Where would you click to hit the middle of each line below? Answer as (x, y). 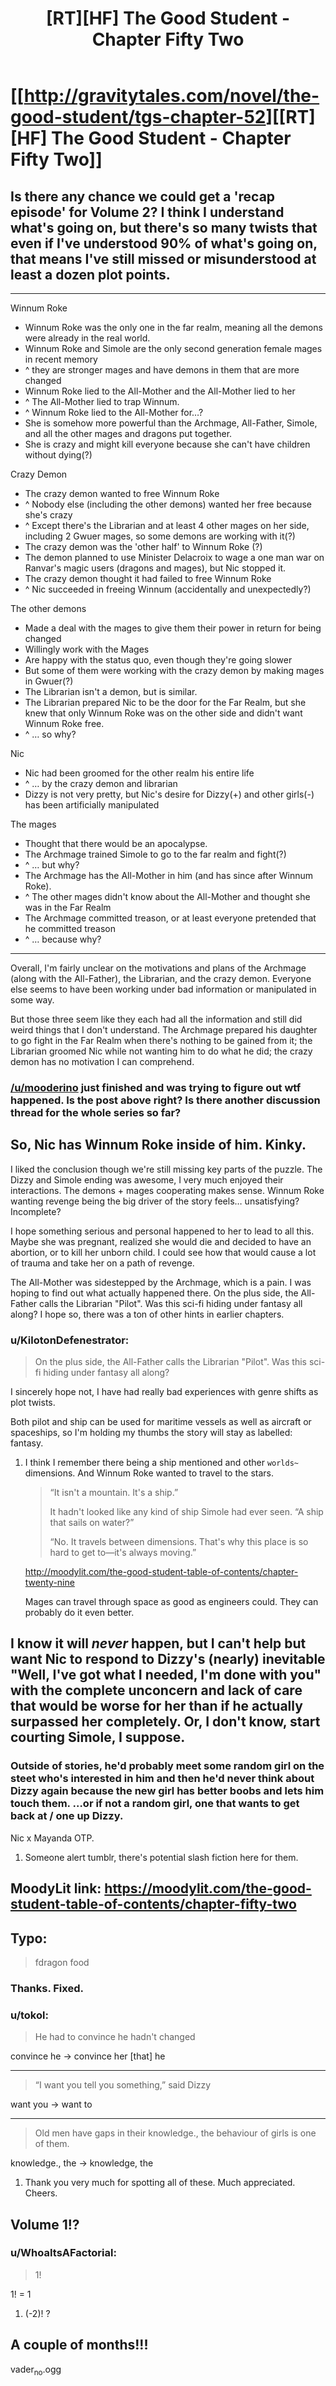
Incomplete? (36, 1211)
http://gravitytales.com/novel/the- (171, 96)
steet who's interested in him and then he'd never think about (162, 1779)
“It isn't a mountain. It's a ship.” (114, 1493)
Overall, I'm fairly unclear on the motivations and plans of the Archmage (158, 968)
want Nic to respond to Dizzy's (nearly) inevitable (168, 1659)
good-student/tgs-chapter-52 (138, 117)
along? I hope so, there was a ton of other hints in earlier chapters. (147, 1314)
